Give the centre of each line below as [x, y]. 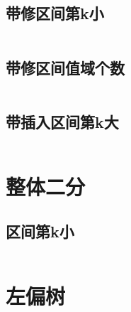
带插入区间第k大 [62, 121]
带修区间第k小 [55, 13]
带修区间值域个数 [65, 67]
